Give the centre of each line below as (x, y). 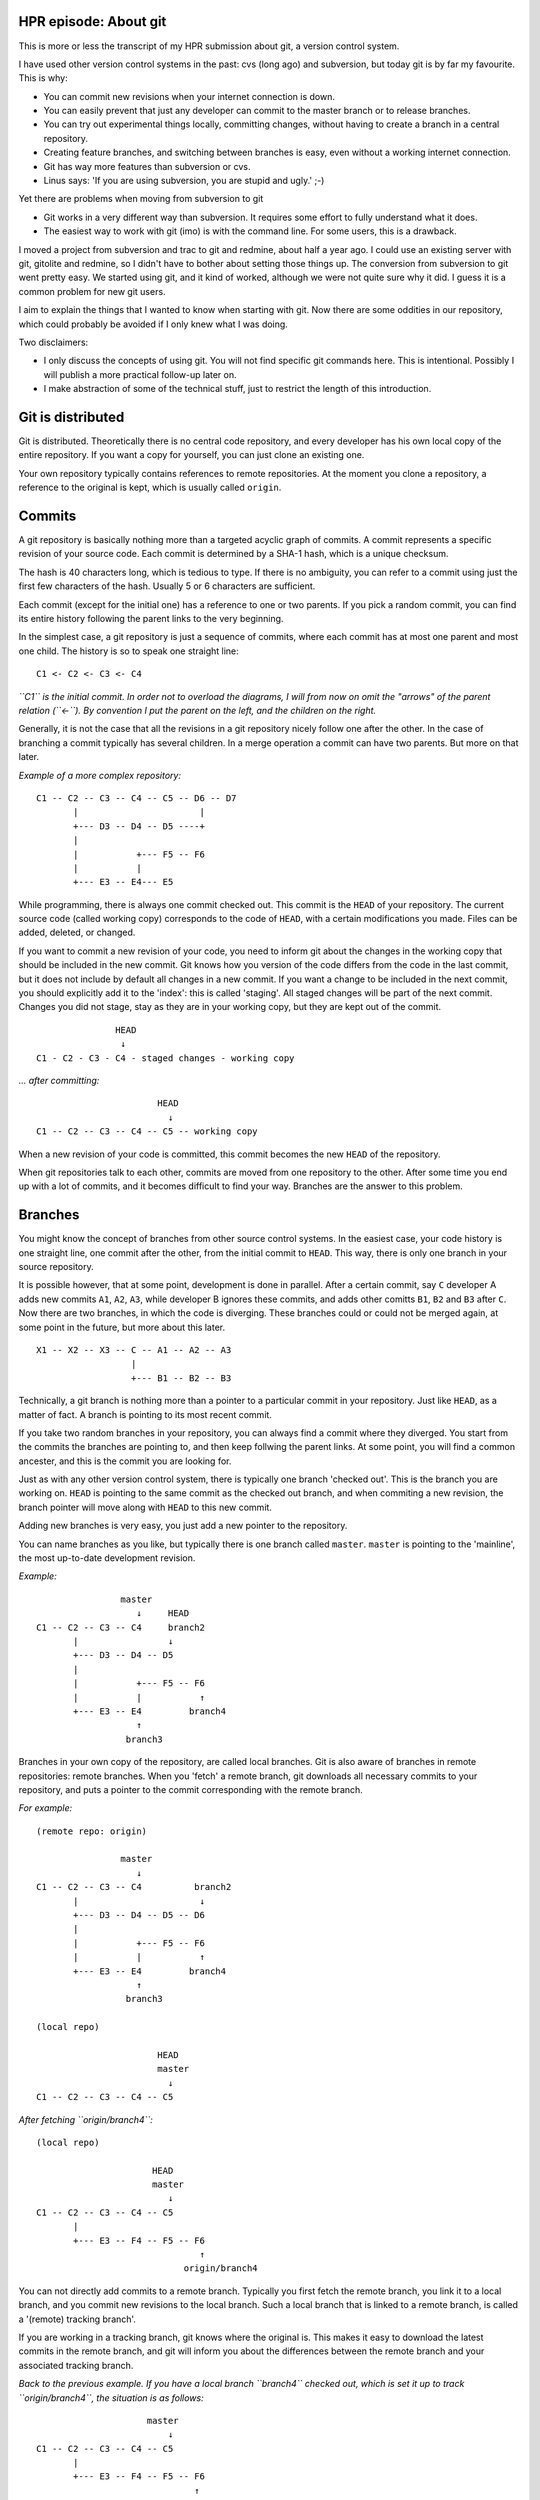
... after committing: (59, 1080)
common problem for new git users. (92, 291)
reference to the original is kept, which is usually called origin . (150, 487)
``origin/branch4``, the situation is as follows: (111, 2397)
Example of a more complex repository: (100, 775)
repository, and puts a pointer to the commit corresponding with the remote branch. (191, 1789)
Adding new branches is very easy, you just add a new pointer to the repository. (183, 1526)
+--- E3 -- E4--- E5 (123, 882)
